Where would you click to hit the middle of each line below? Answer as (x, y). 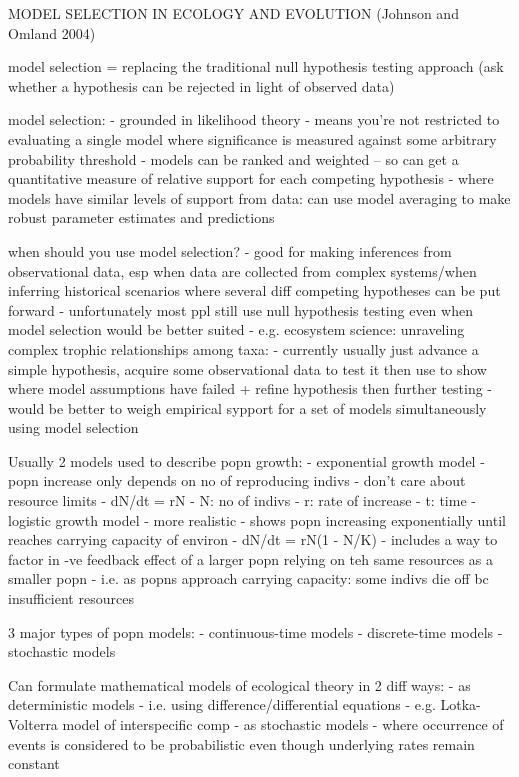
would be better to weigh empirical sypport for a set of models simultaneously (247, 407)
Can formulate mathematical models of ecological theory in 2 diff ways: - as (239, 684)
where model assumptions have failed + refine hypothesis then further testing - (250, 388)
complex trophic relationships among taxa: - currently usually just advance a (243, 348)
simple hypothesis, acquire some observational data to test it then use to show (247, 368)
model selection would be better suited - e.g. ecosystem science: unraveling (236, 329)
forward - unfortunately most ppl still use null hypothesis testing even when (240, 309)
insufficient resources (71, 598)
